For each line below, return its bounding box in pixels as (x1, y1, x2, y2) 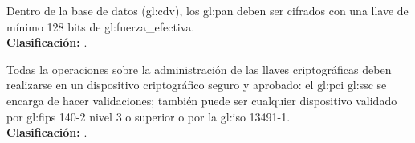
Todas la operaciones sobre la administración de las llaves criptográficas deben (6, 60, 392, 77)
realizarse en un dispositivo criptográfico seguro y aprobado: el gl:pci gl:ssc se (6, 76, 387, 93)
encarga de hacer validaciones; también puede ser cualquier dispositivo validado (6, 92, 397, 108)
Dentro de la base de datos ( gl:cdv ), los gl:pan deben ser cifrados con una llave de (6, 2, 409, 18)
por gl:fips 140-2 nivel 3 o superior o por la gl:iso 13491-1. (6, 108, 291, 125)
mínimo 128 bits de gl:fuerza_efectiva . (6, 18, 195, 35)
